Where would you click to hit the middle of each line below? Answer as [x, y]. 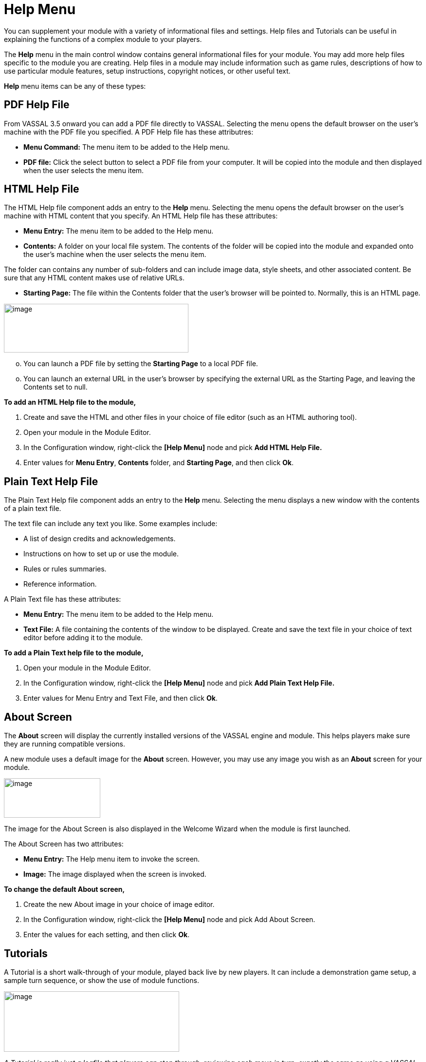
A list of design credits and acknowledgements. [100, 539]
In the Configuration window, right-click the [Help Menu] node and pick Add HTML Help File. [173, 448]
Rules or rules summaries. [65, 569]
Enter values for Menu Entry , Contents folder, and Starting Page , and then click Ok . [159, 463]
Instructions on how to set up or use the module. [101, 554]
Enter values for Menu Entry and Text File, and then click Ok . [120, 698]
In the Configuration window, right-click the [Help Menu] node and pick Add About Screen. [169, 920]
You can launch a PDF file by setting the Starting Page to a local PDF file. [141, 364]
